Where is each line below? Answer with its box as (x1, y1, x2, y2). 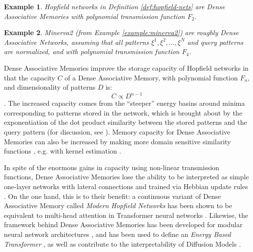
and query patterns (187, 37, 243, 47)
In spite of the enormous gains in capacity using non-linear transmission (4, 162, 219, 172)
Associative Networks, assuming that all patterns (4, 37, 149, 47)
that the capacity (4, 72, 55, 82)
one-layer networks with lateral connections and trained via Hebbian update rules (4, 181, 248, 191)
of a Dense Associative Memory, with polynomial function (64, 72, 238, 82)
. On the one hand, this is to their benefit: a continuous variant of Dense (4, 191, 221, 201)
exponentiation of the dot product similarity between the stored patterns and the (4, 117, 247, 127)
